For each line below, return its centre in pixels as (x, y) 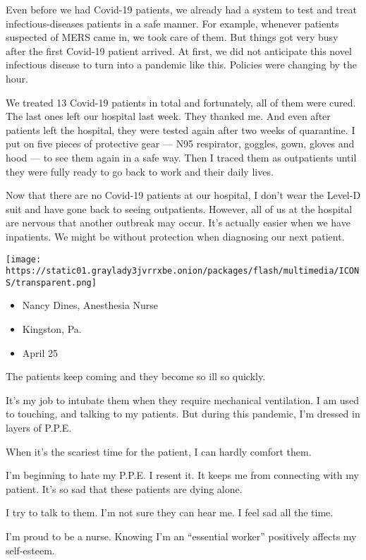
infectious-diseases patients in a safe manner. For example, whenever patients (172, 23)
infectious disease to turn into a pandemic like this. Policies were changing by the (182, 65)
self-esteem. (30, 550)
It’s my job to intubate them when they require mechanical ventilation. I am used (183, 400)
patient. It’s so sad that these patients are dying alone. (124, 488)
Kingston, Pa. (52, 329)
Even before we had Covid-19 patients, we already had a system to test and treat (181, 9)
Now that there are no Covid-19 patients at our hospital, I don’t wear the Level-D (183, 195)
